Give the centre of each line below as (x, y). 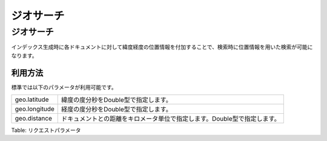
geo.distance (34, 119)
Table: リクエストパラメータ (46, 130)
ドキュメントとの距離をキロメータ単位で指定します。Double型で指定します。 (171, 119)
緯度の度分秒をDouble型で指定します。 (116, 100)
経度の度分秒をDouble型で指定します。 (116, 110)
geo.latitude (32, 99)
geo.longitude (35, 109)
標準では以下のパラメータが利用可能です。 (64, 87)
